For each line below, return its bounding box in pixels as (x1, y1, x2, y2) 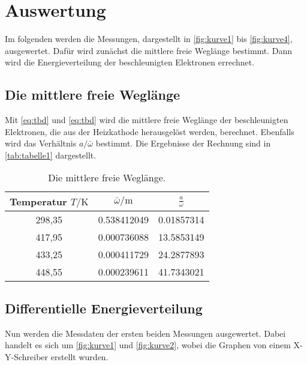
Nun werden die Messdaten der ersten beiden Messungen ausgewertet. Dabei (5, 327, 286, 339)
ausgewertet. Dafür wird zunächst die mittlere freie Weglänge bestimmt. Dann (5, 44, 293, 56)
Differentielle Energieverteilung (5, 298, 203, 317)
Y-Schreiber (5, 350, 49, 363)
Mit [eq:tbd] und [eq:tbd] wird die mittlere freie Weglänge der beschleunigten (5, 113, 288, 126)
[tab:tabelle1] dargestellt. (5, 148, 97, 161)
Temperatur (10, 195, 67, 209)
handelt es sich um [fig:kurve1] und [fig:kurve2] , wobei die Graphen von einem (5, 339, 291, 351)
